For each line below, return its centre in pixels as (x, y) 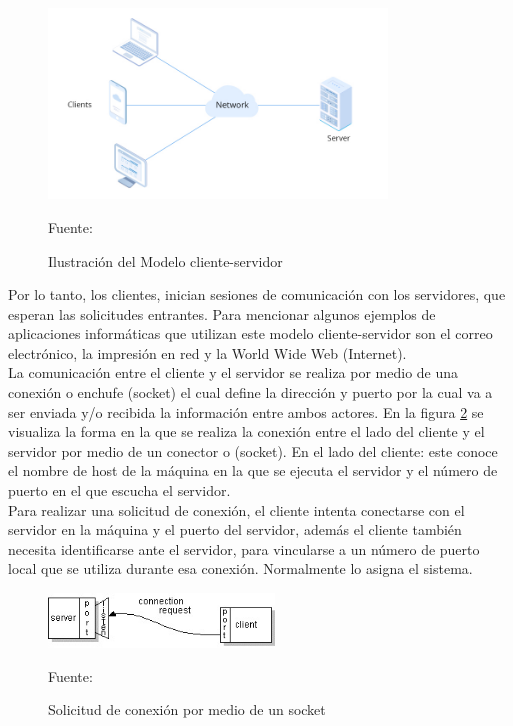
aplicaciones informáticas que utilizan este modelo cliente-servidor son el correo (250, 333)
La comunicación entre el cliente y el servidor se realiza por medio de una (233, 372)
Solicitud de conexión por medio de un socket (187, 709)
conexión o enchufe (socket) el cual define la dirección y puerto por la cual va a (250, 392)
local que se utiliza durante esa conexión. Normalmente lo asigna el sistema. (240, 568)
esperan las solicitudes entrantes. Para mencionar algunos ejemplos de (222, 313)
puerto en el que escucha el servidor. (119, 490)
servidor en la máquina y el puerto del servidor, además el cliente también (235, 529)
